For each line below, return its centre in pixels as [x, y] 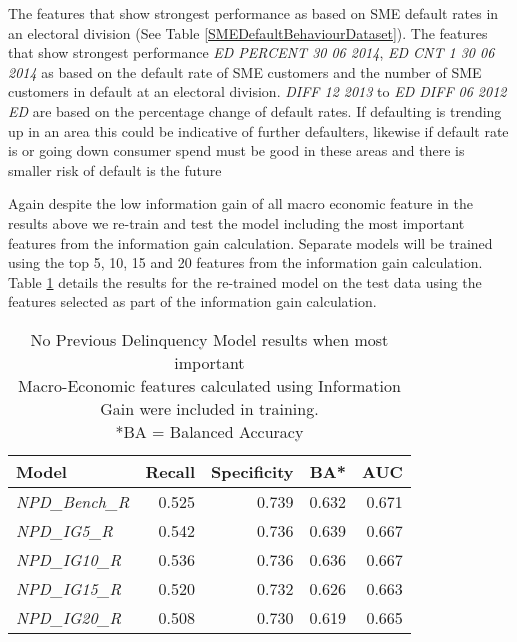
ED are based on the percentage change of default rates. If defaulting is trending [255, 110]
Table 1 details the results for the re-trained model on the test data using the [245, 281]
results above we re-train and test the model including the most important [236, 222]
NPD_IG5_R [64, 530]
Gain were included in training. [209, 408]
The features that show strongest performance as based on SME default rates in [253, 13]
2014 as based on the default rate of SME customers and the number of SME [245, 71]
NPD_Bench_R [73, 501]
